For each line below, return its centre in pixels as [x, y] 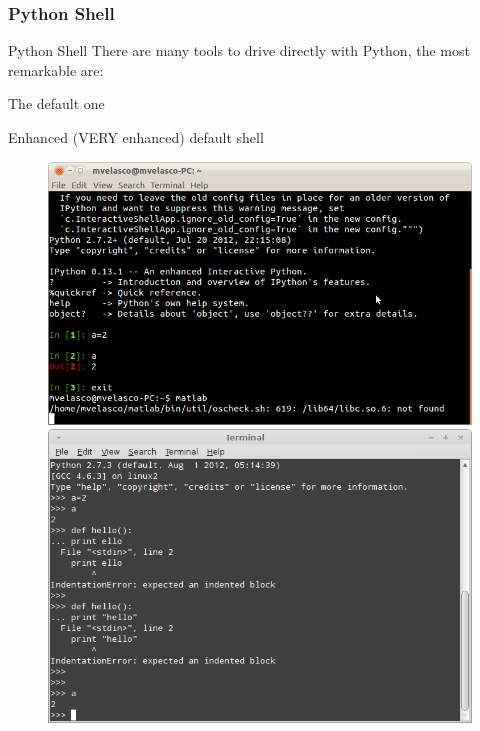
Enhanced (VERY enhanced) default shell [136, 137]
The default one [56, 103]
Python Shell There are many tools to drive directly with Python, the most [239, 50]
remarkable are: [56, 69]
